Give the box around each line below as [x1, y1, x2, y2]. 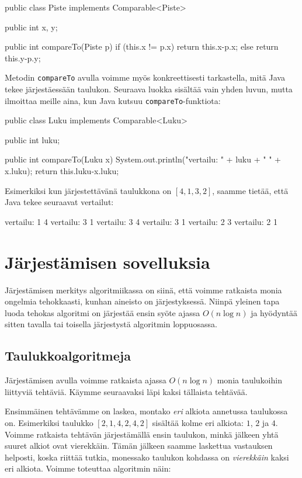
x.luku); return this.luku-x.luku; [5, 165, 119, 177]
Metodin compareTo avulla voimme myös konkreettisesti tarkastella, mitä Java [5, 71, 285, 84]
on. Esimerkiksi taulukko [5, 416, 93, 428]
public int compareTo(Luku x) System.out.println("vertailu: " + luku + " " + [5, 153, 281, 165]
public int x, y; [5, 20, 58, 33]
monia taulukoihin [217, 374, 282, 386]
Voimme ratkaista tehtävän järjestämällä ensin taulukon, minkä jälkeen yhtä [5, 428, 279, 440]
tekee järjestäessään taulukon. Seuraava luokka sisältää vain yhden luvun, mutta [5, 83, 293, 95]
